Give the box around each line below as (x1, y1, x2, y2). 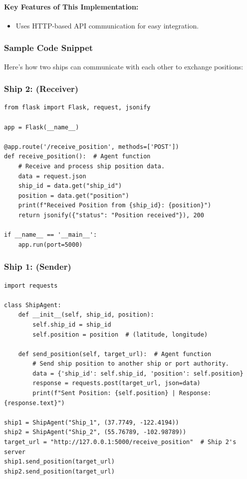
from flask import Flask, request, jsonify (4, 104, 151, 111)
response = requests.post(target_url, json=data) (32, 380, 201, 387)
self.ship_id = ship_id (32, 321, 111, 328)
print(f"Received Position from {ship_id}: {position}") (18, 202, 212, 209)
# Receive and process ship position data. (18, 162, 165, 170)
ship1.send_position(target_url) (4, 458, 115, 466)
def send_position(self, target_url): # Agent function (18, 350, 212, 358)
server (4, 448, 25, 456)
